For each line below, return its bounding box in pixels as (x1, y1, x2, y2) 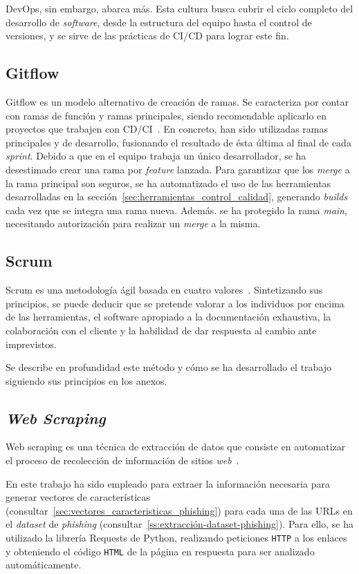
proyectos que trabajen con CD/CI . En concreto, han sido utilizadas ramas (6, 122, 328, 136)
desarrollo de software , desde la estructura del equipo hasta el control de (6, 15, 312, 29)
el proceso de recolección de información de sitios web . (6, 453, 239, 468)
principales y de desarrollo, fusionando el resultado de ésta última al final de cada (6, 135, 351, 149)
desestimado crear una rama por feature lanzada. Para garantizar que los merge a (6, 162, 350, 176)
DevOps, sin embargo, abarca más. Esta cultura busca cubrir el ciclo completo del (6, 1, 353, 15)
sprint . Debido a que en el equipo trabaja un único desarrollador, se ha (6, 149, 306, 163)
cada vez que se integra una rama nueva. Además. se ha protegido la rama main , (6, 202, 347, 217)
